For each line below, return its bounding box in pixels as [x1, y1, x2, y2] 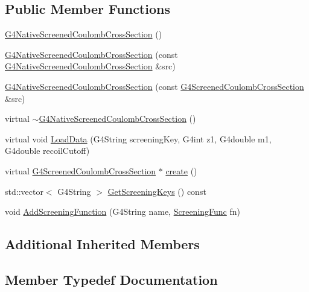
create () [165, 164, 197, 177]
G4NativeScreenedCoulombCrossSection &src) [5, 60, 176, 72]
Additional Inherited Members [5, 235, 200, 253]
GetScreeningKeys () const [107, 185, 206, 197]
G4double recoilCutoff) [5, 144, 90, 157]
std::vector [5, 185, 43, 197]
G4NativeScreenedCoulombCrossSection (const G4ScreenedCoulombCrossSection [5, 80, 304, 92]
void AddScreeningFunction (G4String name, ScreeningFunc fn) [5, 205, 241, 218]
